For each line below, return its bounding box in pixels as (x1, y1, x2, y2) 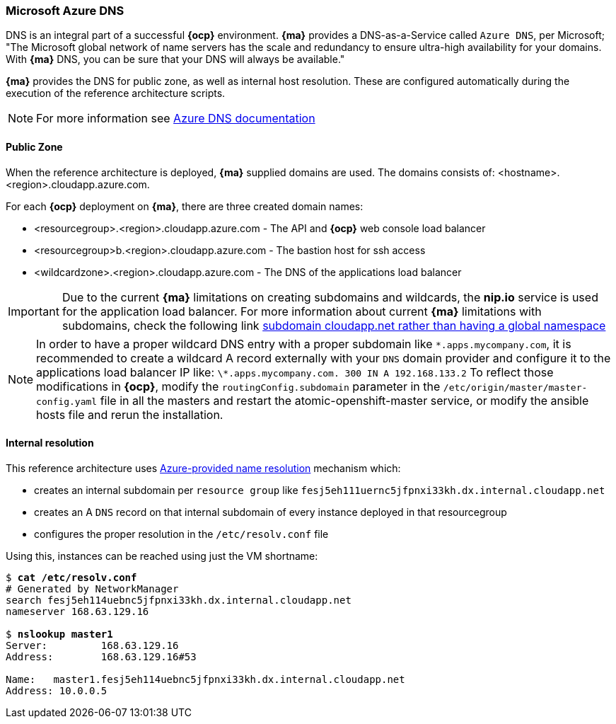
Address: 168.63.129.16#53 (6, 650, 197, 662)
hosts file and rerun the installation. (36, 407, 223, 422)
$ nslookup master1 (6, 628, 113, 640)
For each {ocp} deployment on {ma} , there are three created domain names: (6, 200, 364, 212)
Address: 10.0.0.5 (6, 684, 107, 696)
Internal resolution (6, 437, 94, 449)
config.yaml (36, 396, 98, 407)
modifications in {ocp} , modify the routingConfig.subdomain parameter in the (36, 379, 441, 393)
